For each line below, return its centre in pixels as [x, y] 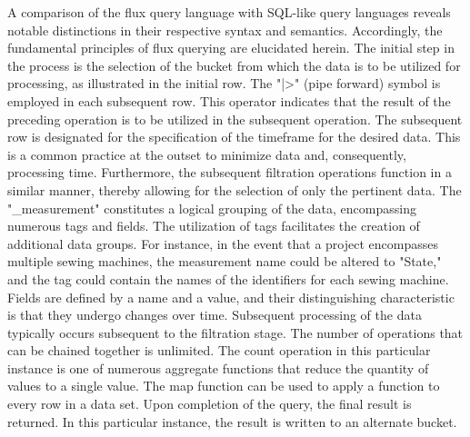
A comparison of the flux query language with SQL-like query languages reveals [229, 12]
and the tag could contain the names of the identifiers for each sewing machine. [228, 278]
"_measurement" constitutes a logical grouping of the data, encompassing [212, 208]
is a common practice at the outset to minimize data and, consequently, [207, 154]
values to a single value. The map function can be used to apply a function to [224, 386]
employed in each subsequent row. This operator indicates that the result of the [229, 100]
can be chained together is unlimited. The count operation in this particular [219, 350]
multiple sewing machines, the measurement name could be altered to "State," [225, 261]
